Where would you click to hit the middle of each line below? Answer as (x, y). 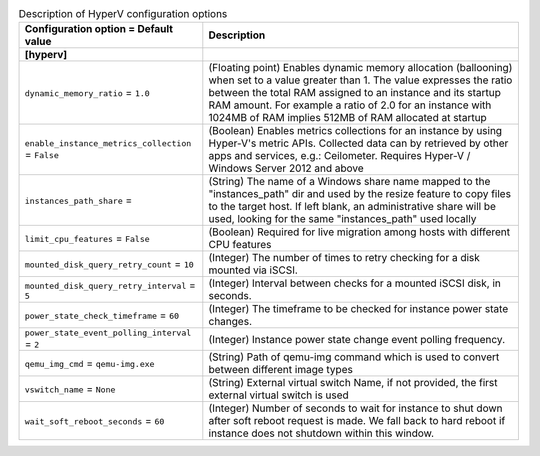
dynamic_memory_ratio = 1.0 (87, 93)
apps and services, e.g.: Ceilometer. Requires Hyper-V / (339, 156)
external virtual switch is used (278, 395)
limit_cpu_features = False (87, 238)
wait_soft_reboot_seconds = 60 (94, 421)
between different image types (281, 370)
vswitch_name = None (70, 389)
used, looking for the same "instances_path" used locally (342, 219)
